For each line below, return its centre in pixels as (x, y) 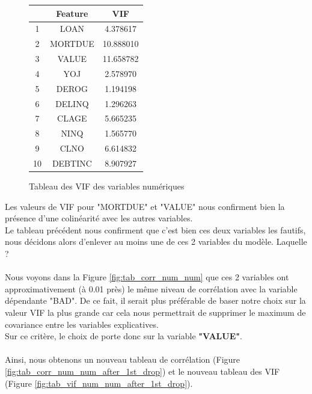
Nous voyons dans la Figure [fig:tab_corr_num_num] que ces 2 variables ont (147, 277)
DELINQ (72, 103)
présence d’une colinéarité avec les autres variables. (99, 218)
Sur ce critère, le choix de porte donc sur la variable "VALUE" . (124, 336)
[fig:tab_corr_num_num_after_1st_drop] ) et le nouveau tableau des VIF (142, 371)
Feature (72, 13)
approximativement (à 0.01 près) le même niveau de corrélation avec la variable (151, 288)
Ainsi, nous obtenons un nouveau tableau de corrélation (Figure (123, 359)
